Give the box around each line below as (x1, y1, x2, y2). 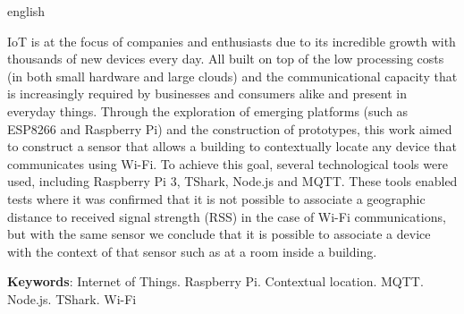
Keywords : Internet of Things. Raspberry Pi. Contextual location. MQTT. (7, 272, 424, 291)
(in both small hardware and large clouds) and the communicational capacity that (7, 66, 458, 85)
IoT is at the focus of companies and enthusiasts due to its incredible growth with (7, 31, 456, 50)
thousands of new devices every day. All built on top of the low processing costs (7, 49, 444, 68)
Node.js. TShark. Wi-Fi (7, 289, 137, 308)
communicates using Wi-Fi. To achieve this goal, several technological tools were (7, 154, 448, 173)
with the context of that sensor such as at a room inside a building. (7, 242, 377, 260)
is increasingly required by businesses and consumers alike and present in (7, 84, 407, 103)
